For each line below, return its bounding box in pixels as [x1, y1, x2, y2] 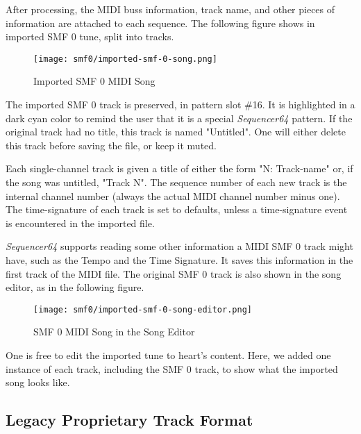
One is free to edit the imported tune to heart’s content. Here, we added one [6, 348, 331, 362]
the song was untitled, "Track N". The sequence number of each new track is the [6, 175, 347, 189]
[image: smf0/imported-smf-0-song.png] [33, 53, 217, 64]
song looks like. [6, 375, 70, 390]
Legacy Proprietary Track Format [6, 409, 253, 431]
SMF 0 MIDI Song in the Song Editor [33, 324, 195, 339]
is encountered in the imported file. [6, 215, 155, 230]
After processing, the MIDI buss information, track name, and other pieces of [6, 2, 335, 16]
